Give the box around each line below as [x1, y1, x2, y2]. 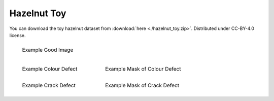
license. [9, 32, 26, 38]
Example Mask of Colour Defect [105, 65, 181, 73]
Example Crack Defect [22, 82, 76, 89]
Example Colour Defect [22, 65, 78, 73]
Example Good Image [22, 46, 74, 53]
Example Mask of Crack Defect [105, 82, 180, 89]
